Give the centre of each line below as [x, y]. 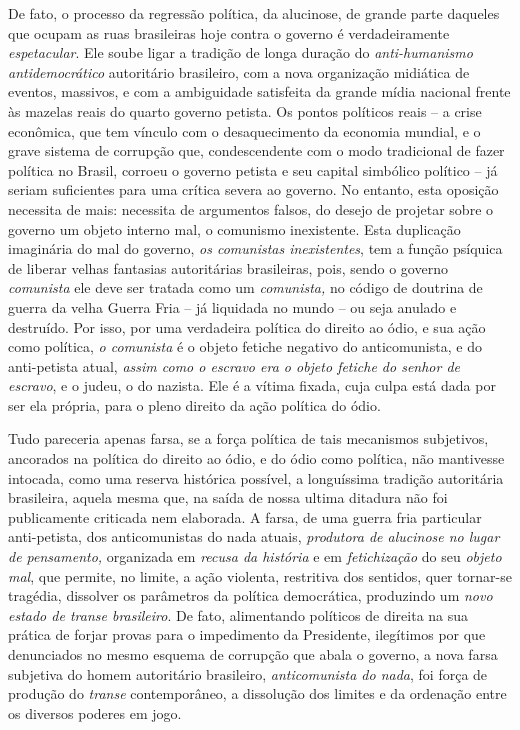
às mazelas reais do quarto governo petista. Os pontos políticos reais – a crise [245, 110]
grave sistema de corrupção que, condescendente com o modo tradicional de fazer [256, 150]
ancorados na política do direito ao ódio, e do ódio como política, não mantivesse [256, 458]
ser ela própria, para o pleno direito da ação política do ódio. [194, 404]
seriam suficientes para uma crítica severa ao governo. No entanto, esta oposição [253, 189]
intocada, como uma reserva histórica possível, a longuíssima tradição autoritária [256, 477]
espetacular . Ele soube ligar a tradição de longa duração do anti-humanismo [240, 52]
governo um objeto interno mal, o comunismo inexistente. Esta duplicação [234, 228]
